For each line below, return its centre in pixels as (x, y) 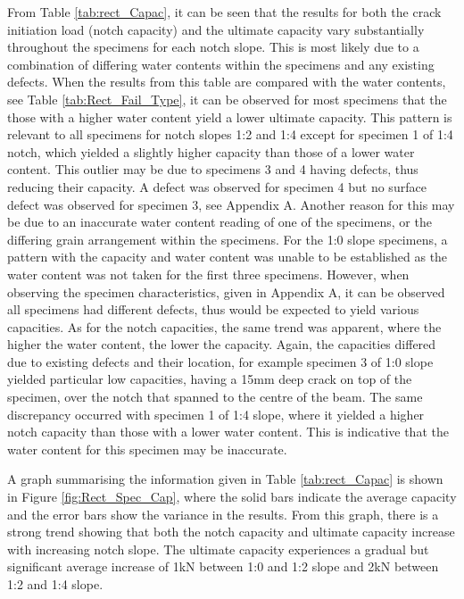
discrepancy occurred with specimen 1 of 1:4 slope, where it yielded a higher (216, 414)
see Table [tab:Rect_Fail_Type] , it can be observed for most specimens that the (227, 99)
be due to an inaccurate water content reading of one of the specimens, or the (220, 222)
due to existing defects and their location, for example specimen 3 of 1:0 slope (220, 361)
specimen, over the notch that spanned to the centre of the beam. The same (215, 397)
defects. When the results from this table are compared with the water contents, (227, 82)
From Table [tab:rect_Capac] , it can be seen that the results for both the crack (224, 12)
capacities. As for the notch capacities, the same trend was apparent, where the (224, 326)
